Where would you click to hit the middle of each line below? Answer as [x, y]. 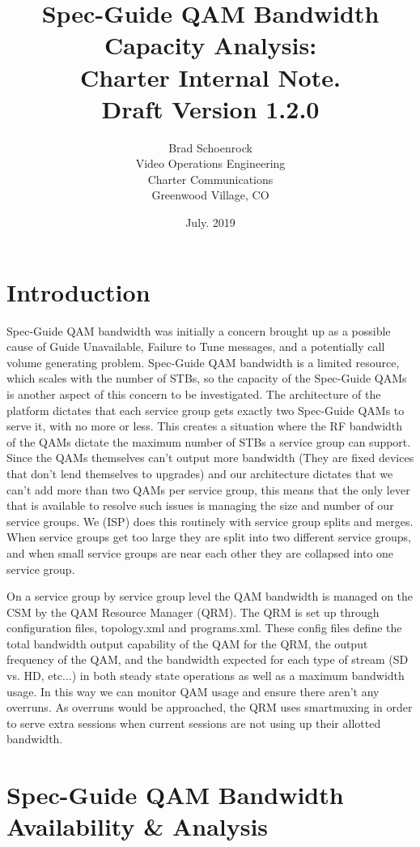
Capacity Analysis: [210, 45]
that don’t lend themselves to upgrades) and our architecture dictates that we [200, 473]
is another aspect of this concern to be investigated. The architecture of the [194, 394]
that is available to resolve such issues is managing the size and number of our [200, 505]
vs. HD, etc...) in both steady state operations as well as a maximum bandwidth [206, 676]
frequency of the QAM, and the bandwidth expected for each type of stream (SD [208, 659]
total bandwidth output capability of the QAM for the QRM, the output [187, 643]
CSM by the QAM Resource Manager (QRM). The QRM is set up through [193, 612]
